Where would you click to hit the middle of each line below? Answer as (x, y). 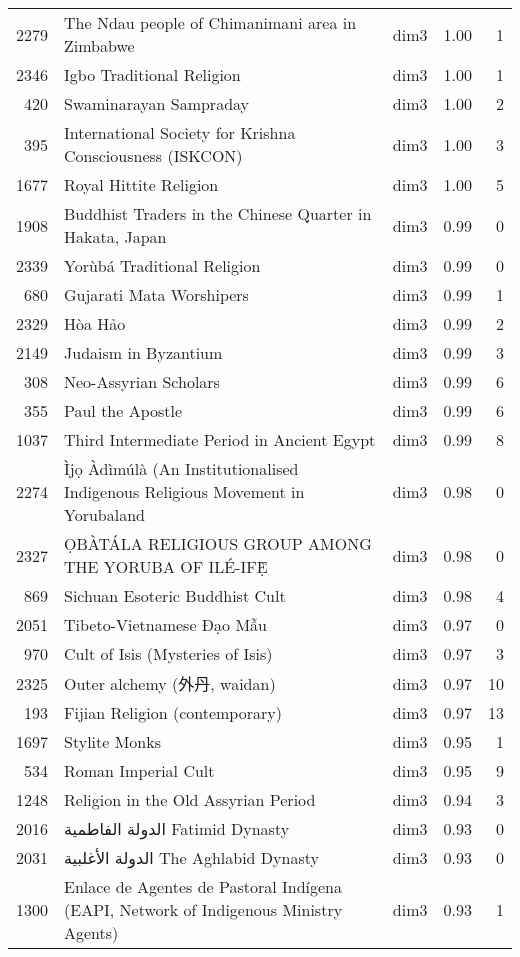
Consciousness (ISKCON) (153, 155)
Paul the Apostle (123, 410)
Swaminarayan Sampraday (157, 103)
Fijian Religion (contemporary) (173, 712)
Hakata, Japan (115, 236)
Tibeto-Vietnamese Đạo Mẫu (165, 624)
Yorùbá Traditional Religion (162, 265)
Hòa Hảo (95, 323)
